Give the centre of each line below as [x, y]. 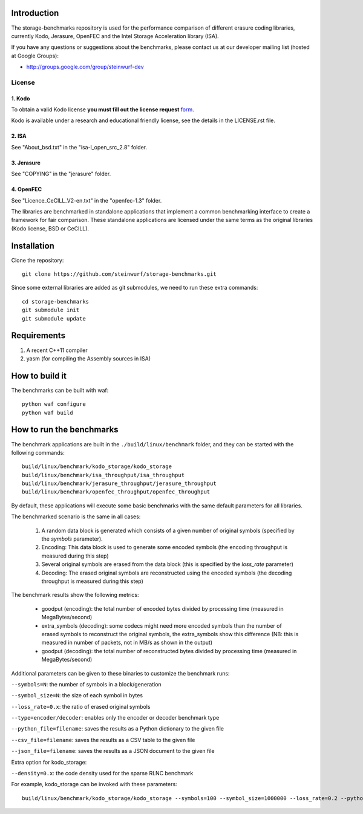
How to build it [39, 376]
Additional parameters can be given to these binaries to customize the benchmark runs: [120, 673]
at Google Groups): [35, 56]
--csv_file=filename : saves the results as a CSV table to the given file [103, 740]
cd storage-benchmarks [56, 301]
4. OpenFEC [27, 189]
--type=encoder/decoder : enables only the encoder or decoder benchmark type [115, 718]
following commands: [38, 452]
